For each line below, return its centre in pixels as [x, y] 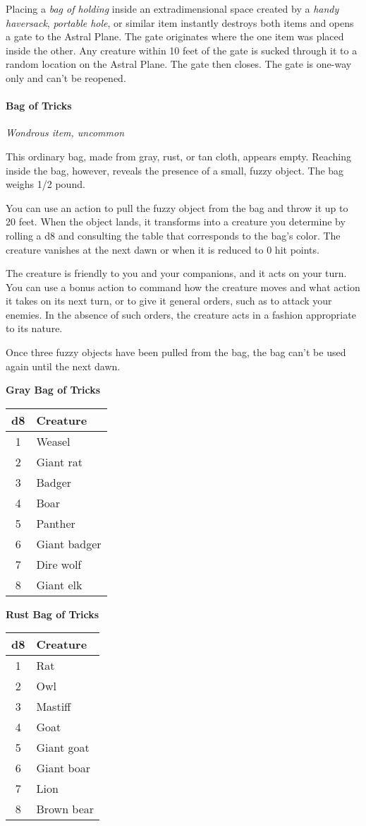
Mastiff [54, 707]
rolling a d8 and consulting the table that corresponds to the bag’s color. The [173, 235]
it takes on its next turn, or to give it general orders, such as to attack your [169, 301]
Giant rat [59, 461]
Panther [56, 523]
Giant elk [59, 584]
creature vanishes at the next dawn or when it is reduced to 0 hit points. [163, 249]
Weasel [53, 441]
